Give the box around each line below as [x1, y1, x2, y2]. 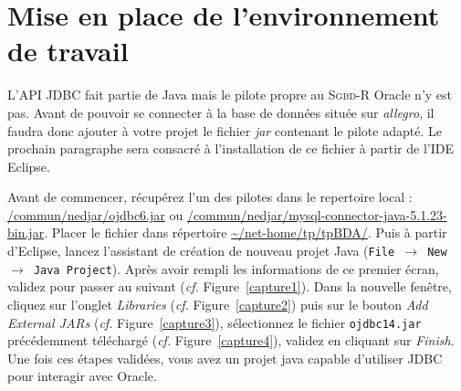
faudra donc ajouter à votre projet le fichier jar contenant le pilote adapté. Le [7, 121, 442, 140]
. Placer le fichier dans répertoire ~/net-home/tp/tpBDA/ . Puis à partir [44, 223, 447, 242]
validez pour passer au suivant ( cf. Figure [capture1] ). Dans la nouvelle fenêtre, [7, 277, 452, 296]
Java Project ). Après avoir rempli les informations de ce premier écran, [33, 259, 439, 278]
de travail [7, 32, 129, 69]
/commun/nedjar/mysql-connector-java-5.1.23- [186, 205, 447, 224]
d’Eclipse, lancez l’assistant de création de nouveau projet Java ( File [7, 241, 395, 260]
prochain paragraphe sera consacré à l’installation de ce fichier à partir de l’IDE [7, 139, 455, 158]
